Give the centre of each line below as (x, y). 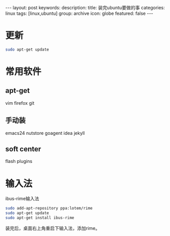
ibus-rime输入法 (22, 199)
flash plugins (19, 161)
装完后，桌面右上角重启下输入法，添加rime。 (53, 228)
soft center (23, 149)
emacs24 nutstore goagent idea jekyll (45, 133)
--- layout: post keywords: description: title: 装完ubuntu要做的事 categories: (85, 8)
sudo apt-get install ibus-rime (40, 218)
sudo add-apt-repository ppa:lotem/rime (49, 208)
